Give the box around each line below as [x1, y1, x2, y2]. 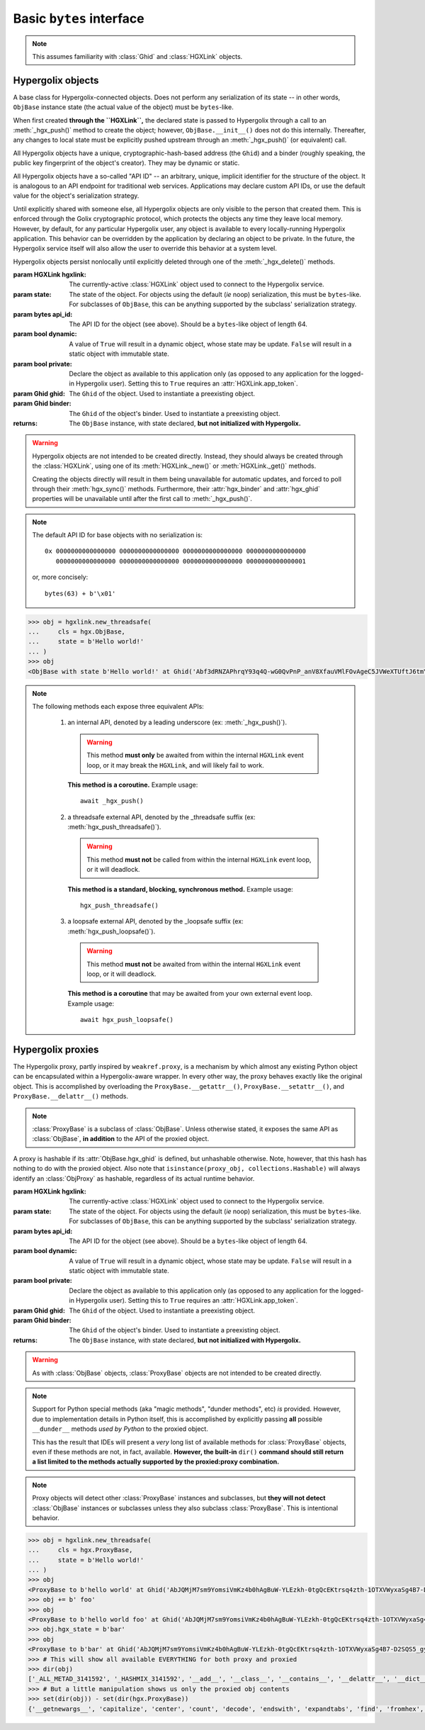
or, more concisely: [32, 573, 89, 581]
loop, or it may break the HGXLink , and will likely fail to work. [86, 760, 265, 769]
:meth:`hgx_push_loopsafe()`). [67, 927, 156, 936]
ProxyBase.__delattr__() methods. [13, 1092, 129, 1101]
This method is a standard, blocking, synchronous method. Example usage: [67, 884, 293, 893]
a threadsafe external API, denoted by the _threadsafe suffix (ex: [67, 812, 256, 821]
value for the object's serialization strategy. [13, 191, 140, 200]
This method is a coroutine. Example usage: [67, 780, 198, 789]
